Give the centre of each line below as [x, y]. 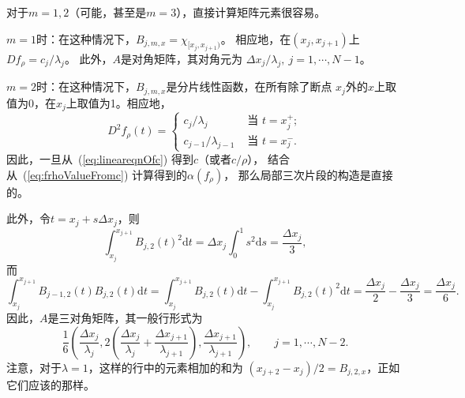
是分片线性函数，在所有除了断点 [249, 86]
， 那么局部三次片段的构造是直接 [308, 174]
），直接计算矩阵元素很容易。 [251, 12]
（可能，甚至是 [108, 12]
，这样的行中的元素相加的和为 [165, 367]
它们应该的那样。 [51, 384]
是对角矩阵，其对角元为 [182, 59]
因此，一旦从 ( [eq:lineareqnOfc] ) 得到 [100, 158]
